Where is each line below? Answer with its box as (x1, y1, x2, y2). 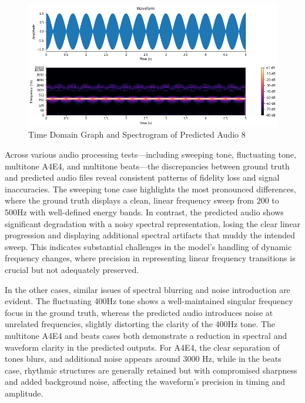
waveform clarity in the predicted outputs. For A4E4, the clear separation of (5, 341, 280, 353)
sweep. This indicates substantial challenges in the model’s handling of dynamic (5, 240, 292, 252)
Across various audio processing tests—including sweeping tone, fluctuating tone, (5, 148, 296, 161)
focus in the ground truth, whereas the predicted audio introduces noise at (5, 306, 273, 318)
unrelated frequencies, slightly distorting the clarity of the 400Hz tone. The (5, 318, 276, 330)
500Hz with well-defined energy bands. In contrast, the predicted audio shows (5, 206, 284, 218)
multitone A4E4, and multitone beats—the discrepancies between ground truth (5, 159, 290, 172)
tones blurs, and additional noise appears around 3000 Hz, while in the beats (5, 352, 281, 365)
